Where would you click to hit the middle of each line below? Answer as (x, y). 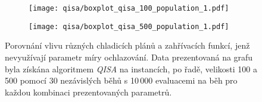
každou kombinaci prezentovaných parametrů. (88, 92)
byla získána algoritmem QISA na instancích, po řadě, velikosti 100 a (131, 68)
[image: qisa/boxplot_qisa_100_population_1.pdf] (129, 8)
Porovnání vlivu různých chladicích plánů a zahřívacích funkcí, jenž (127, 45)
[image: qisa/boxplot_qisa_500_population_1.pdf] (129, 26)
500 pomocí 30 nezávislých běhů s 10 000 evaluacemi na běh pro (121, 80)
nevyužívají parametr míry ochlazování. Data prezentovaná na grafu (129, 57)
